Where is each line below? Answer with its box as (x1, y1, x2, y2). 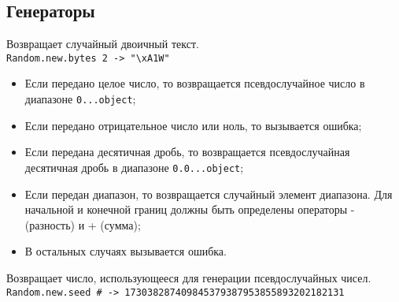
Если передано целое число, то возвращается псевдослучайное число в (24, 75, 365, 91)
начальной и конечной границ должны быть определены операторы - (24, 201, 355, 218)
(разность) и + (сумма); (24, 216, 141, 233)
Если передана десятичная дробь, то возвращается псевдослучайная (24, 144, 350, 160)
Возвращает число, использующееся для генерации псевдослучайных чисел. (6, 269, 371, 285)
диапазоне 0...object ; (24, 91, 136, 107)
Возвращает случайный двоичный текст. (6, 35, 199, 52)
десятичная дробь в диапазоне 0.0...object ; (24, 158, 244, 175)
